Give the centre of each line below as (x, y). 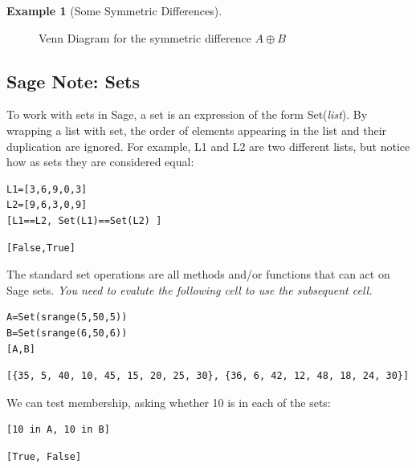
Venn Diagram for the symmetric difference (145, 37)
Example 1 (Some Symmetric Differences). (114, 10)
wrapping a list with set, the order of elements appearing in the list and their (197, 130)
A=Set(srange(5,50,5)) (67, 317)
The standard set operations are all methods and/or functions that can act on (198, 274)
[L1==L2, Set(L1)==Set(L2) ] (84, 220)
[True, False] (44, 456)
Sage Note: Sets (73, 81)
